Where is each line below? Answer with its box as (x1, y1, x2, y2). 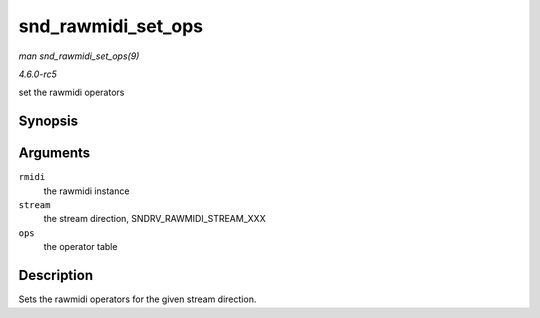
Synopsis (18, 113, 79, 130)
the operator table (43, 241, 118, 253)
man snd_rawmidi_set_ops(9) (18, 50, 140, 62)
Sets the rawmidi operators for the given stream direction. (18, 293, 257, 305)
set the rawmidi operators (18, 86, 125, 99)
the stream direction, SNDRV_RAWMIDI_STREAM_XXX (43, 213, 266, 225)
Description (18, 267, 94, 284)
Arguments (18, 145, 91, 162)
